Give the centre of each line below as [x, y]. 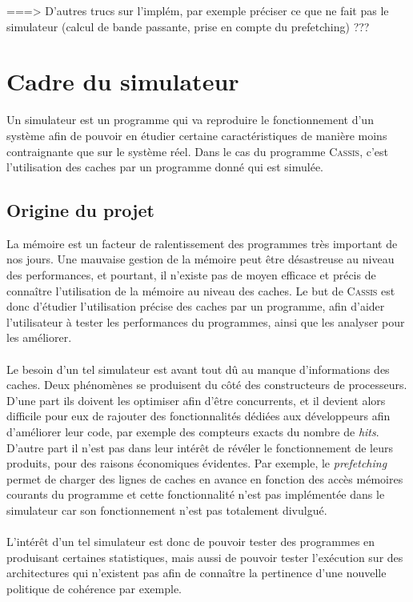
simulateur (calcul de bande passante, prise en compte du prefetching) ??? [188, 26]
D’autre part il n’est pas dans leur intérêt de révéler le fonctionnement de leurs [200, 447]
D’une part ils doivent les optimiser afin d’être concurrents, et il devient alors [196, 400]
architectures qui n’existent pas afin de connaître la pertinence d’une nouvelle [196, 573]
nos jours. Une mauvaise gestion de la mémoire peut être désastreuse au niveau [200, 259]
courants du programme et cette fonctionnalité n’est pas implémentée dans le [196, 494]
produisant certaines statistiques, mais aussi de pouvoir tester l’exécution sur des [205, 557]
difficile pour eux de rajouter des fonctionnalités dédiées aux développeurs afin [198, 416]
